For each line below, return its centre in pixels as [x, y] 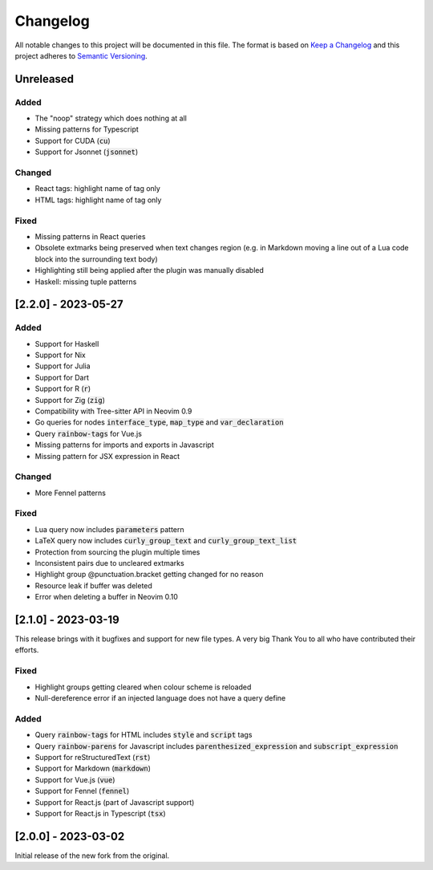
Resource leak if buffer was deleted [93, 585]
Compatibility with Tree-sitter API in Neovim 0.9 [113, 411]
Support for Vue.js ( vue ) [75, 779]
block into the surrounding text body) [96, 259]
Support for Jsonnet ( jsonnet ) [87, 152]
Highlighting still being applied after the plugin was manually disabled [150, 270]
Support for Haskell [67, 344]
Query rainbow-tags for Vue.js [88, 433]
